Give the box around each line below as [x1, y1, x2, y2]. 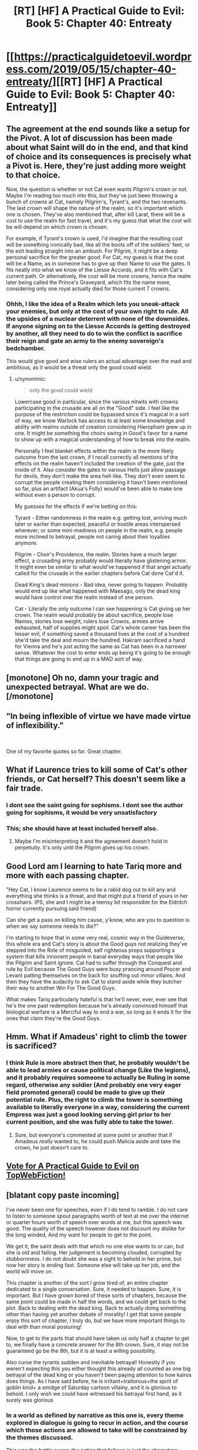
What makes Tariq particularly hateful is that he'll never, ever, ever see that [6, 995, 187, 1003]
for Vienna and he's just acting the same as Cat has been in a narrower [14, 643, 187, 650]
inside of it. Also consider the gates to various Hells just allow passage [14, 466, 186, 474]
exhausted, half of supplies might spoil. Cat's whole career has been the [14, 624, 190, 631]
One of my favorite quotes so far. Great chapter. [6, 747, 123, 755]
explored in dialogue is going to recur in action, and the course [6, 1418, 189, 1426]
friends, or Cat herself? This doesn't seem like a [6, 773, 186, 784]
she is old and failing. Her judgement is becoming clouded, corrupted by [6, 1249, 182, 1256]
